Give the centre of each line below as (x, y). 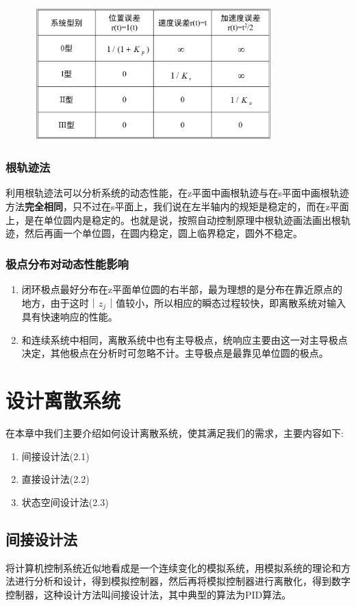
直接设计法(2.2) (55, 479)
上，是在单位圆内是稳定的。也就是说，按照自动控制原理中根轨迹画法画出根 (173, 219)
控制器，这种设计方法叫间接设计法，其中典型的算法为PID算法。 (149, 594)
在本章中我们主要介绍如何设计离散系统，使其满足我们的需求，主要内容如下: (175, 433)
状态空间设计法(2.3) (65, 502)
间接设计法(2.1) (55, 456)
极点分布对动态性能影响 (67, 263)
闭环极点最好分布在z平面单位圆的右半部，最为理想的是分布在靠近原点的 (182, 289)
